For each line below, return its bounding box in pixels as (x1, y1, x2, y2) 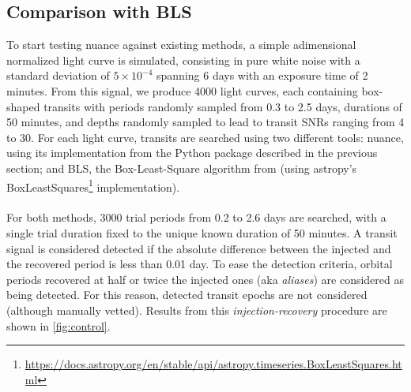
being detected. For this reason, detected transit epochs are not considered (6, 286, 368, 303)
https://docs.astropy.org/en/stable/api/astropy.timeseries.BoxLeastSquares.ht (25, 356, 402, 372)
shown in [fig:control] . (6, 317, 111, 334)
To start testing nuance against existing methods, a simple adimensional (6, 36, 356, 53)
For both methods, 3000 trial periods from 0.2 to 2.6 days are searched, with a (6, 209, 386, 226)
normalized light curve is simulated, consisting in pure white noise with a (6, 51, 360, 68)
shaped (6, 98, 40, 114)
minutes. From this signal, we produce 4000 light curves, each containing (6, 82, 358, 99)
